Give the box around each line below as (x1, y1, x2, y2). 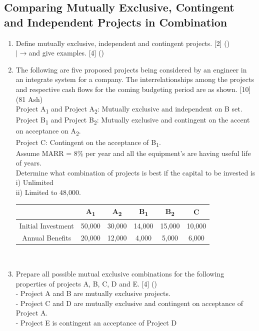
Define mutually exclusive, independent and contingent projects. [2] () (15, 37, 230, 48)
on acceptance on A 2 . (15, 125, 81, 137)
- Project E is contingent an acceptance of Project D (15, 317, 177, 327)
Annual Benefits (22, 232, 71, 243)
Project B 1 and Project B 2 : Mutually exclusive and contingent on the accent (15, 114, 250, 126)
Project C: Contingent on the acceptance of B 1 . (15, 136, 161, 148)
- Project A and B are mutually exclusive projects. (15, 288, 170, 298)
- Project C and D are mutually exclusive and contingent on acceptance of (15, 297, 243, 308)
